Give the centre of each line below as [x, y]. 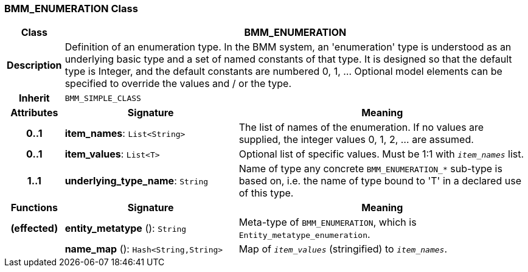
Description [34, 65]
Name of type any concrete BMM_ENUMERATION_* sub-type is [370, 169]
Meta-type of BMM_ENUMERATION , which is [328, 222]
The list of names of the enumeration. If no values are [361, 127]
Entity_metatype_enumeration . [304, 235]
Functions [34, 208]
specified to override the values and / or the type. [178, 84]
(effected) [34, 228]
